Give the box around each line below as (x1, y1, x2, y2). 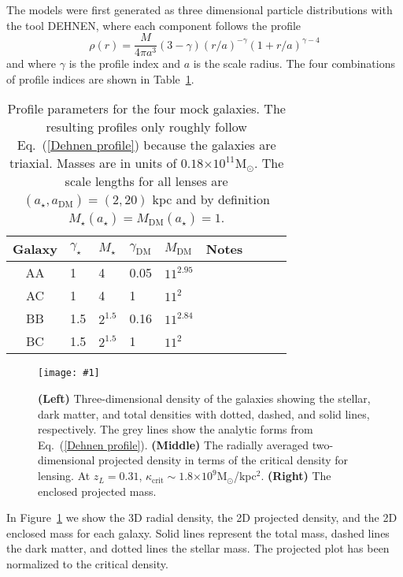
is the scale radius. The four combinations (193, 55, 395, 72)
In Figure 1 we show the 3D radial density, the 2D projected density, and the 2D (6, 509, 397, 526)
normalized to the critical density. (6, 556, 168, 572)
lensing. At (38, 467, 91, 484)
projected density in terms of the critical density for (98, 452, 349, 468)
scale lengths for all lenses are (65, 172, 228, 191)
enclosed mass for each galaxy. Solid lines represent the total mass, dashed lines (6, 524, 390, 541)
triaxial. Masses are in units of (9, 154, 177, 173)
